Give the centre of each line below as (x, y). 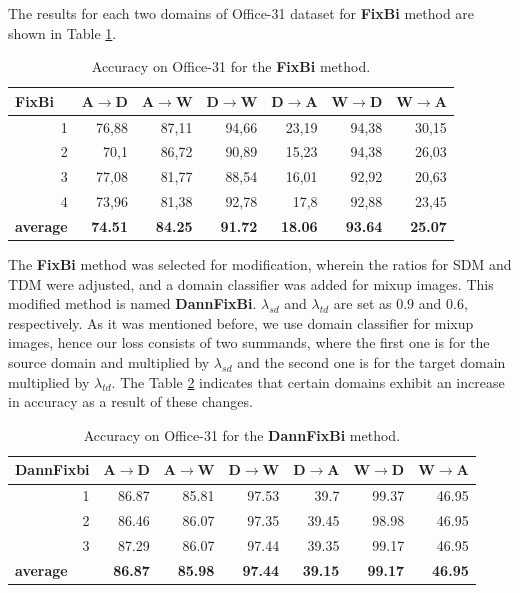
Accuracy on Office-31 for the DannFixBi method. (242, 434)
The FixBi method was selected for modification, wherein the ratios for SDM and (260, 264)
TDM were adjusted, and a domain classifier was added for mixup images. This (251, 283)
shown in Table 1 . (62, 32)
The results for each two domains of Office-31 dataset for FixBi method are (241, 13)
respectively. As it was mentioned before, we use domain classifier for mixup (241, 322)
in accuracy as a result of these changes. (130, 401)
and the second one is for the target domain (371, 362)
